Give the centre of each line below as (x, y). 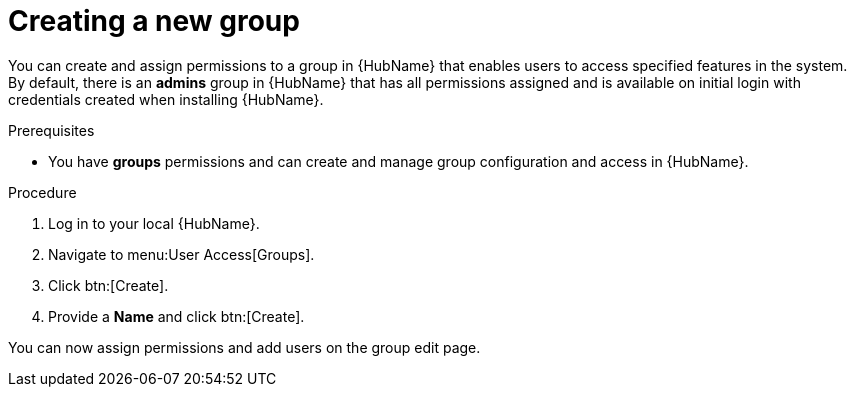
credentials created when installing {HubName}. (166, 99)
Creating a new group (154, 21)
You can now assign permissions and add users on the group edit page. (244, 347)
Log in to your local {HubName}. (154, 223)
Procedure (42, 192)
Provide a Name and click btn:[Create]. (176, 316)
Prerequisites (51, 130)
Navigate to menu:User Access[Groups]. (181, 254)
